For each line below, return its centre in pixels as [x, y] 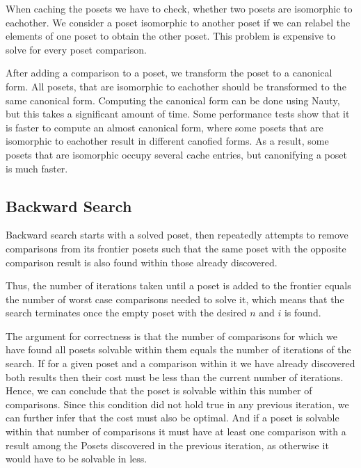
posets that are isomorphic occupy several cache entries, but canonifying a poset [176, 154]
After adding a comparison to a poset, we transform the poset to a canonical [169, 73]
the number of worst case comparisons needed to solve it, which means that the [175, 299]
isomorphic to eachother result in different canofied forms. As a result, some [167, 141]
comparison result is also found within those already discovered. [142, 262]
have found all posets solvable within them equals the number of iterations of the [178, 349]
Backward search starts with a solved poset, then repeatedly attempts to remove [177, 235]
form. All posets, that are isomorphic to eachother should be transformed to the [176, 86]
